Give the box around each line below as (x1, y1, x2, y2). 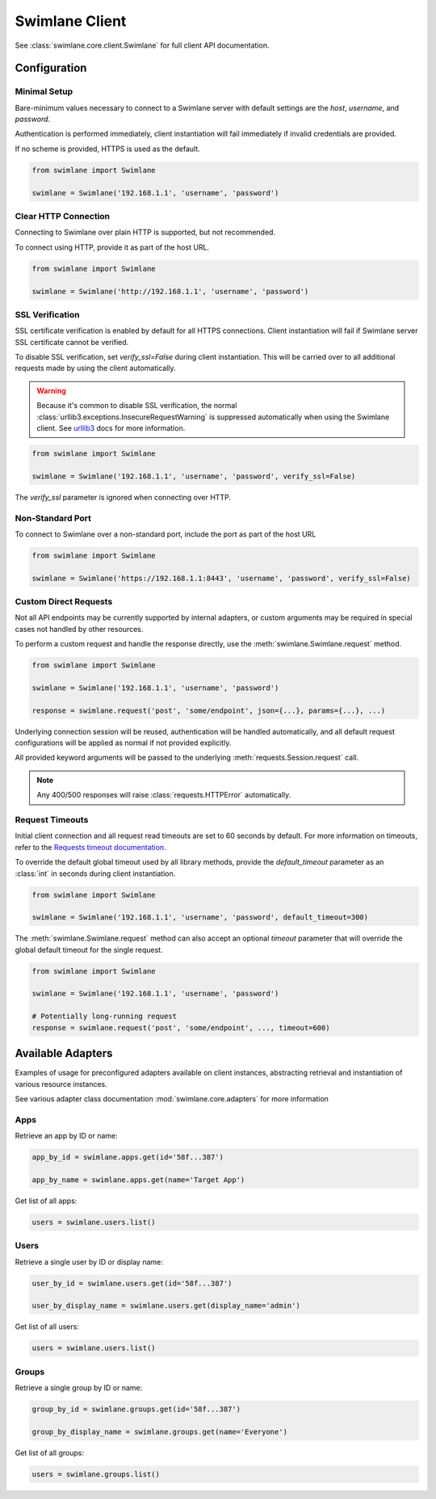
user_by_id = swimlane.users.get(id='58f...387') (31, 1278, 233, 1288)
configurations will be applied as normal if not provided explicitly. (15, 738, 232, 747)
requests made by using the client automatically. (15, 364, 177, 373)
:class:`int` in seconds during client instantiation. (15, 869, 176, 878)
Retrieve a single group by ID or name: (15, 1383, 143, 1393)
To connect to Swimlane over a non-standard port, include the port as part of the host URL (15, 529, 317, 539)
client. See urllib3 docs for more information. (36, 423, 186, 432)
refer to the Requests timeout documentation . (15, 842, 166, 852)
